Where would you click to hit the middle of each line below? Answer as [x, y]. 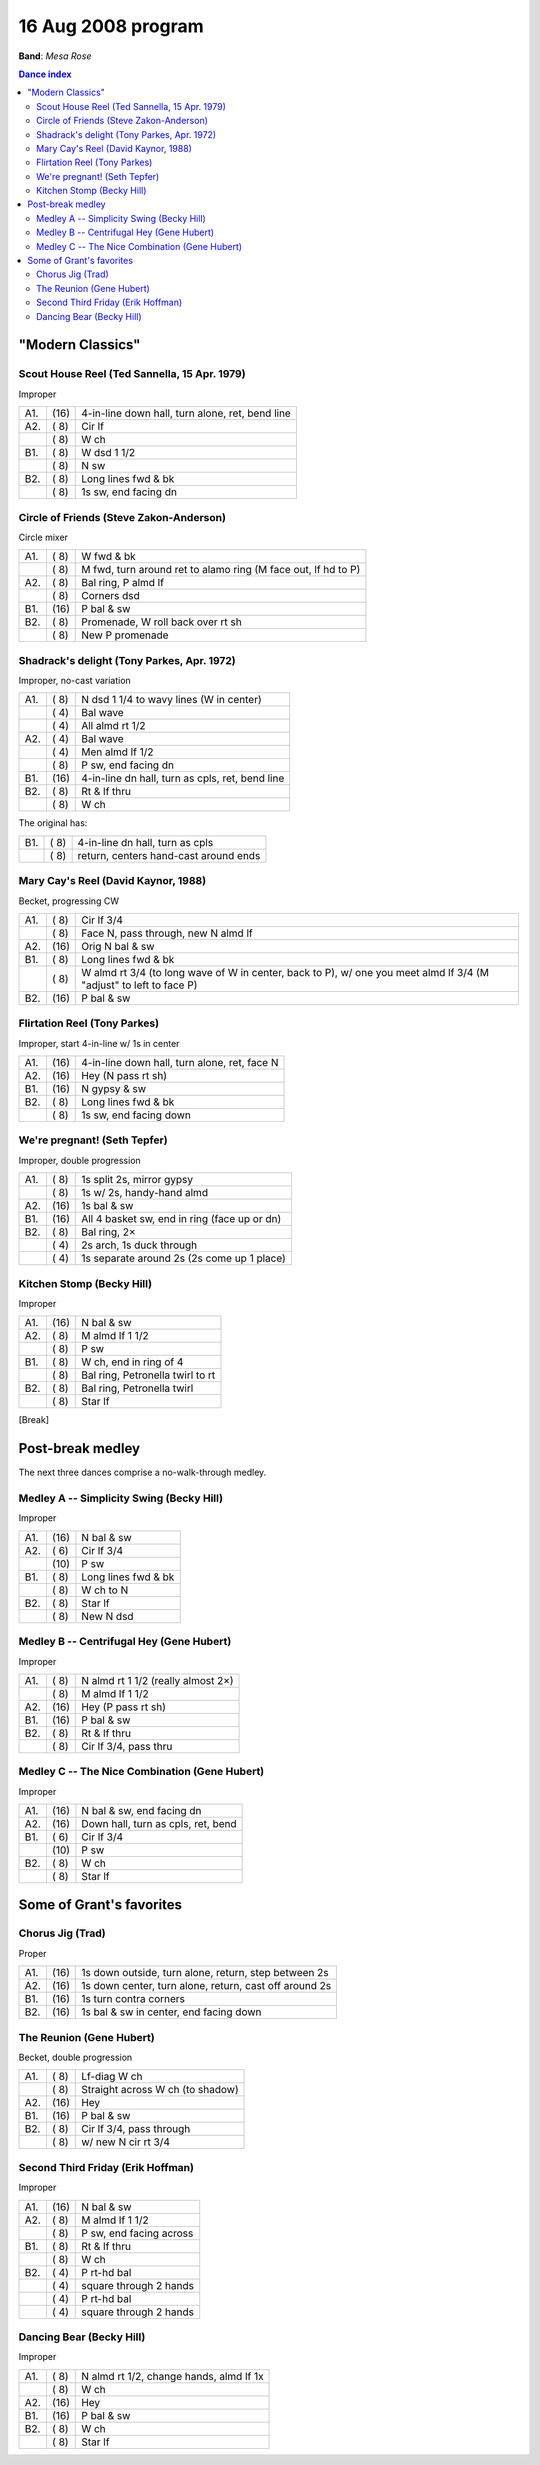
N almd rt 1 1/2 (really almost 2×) [157, 1680]
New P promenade [125, 635]
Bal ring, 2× [108, 1232]
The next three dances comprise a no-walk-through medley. [142, 1472]
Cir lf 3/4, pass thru [127, 1746]
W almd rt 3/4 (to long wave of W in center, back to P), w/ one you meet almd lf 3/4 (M [285, 972]
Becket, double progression [75, 2057]
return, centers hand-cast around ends [169, 855]
